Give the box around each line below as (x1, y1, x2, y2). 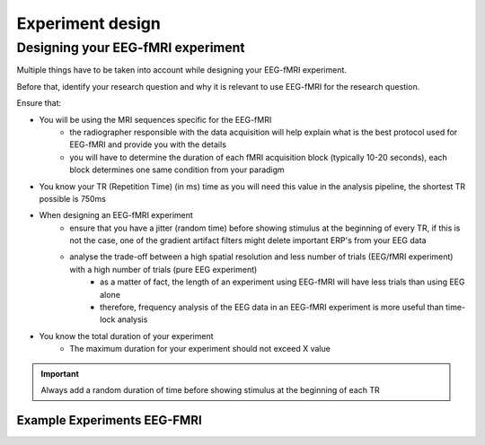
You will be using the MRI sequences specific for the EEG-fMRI (39, 114, 272, 125)
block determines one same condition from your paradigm (69, 164, 285, 175)
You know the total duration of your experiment (39, 330, 215, 341)
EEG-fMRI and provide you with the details (69, 139, 226, 150)
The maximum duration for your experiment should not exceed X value (69, 344, 331, 354)
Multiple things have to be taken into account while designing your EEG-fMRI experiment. (16, 65, 348, 75)
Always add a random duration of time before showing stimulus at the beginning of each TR (40, 384, 381, 395)
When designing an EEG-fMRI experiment (39, 210, 193, 221)
